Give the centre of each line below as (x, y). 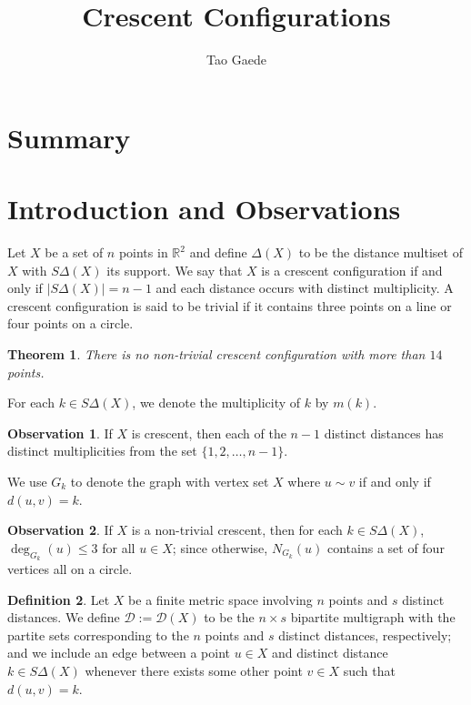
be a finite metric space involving (220, 599)
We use (27, 481)
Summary (69, 137)
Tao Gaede (236, 60)
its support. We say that (175, 270)
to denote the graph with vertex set (170, 481)
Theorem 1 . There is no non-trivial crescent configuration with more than (216, 354)
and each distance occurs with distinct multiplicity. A (305, 288)
